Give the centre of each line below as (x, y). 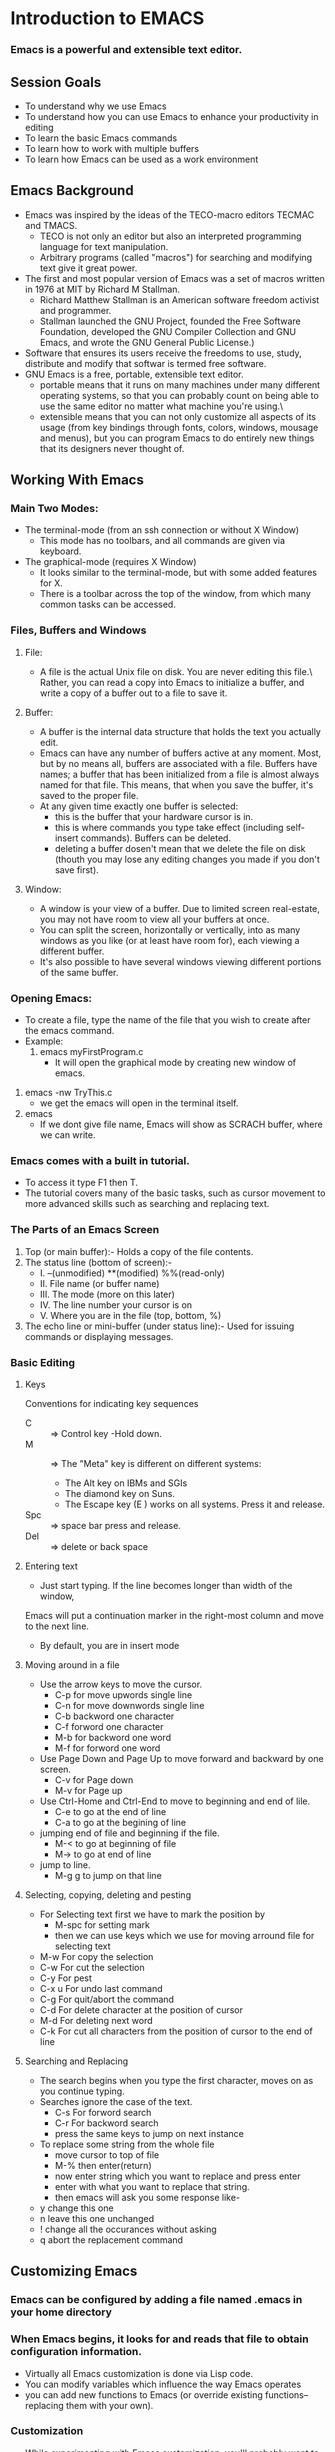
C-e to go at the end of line (110, 1811)
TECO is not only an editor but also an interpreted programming (170, 236)
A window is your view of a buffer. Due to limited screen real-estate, (179, 908)
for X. (51, 583)
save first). (77, 869)
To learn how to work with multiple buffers (112, 148)
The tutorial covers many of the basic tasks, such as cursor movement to (175, 1193)
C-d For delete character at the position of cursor (141, 2009)
